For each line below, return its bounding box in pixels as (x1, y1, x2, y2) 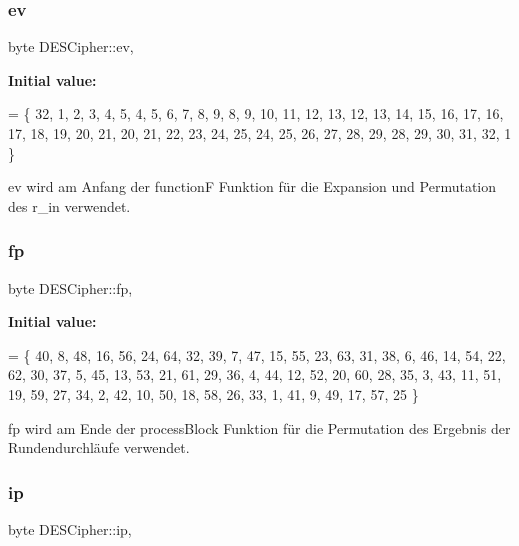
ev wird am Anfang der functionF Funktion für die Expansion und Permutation (8, 176, 497, 197)
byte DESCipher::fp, (8, 277, 133, 298)
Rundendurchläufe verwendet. (8, 437, 190, 458)
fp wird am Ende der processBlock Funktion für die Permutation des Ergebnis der (8, 417, 511, 438)
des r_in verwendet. (8, 195, 131, 216)
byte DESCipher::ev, (8, 36, 134, 57)
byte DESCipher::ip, (8, 518, 132, 539)
